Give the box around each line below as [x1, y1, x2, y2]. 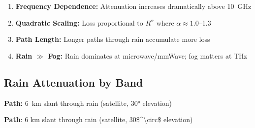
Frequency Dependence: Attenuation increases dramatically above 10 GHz [15, 1, 252, 11]
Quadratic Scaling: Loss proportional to [15, 17, 143, 28]
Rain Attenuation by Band [4, 74, 143, 90]
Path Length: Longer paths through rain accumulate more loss [15, 34, 210, 44]
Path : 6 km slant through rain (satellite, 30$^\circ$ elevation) [4, 114, 193, 125]
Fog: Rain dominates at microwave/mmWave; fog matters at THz [48, 50, 247, 61]
